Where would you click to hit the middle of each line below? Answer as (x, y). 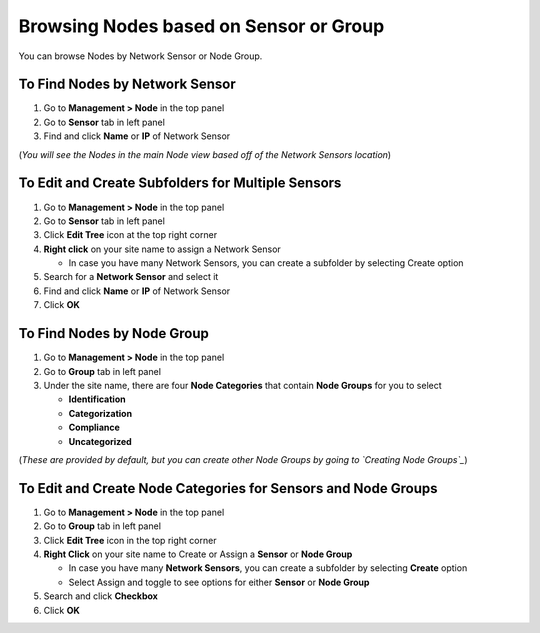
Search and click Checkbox (101, 596)
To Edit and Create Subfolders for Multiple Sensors (180, 183)
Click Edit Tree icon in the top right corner (130, 540)
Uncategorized (100, 441)
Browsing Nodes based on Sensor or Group (201, 26)
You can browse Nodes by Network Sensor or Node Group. (140, 56)
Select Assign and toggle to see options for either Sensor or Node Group (219, 582)
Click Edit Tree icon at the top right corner (130, 235)
